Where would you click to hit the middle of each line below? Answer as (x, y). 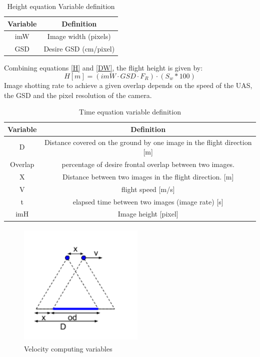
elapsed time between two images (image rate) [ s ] (148, 201)
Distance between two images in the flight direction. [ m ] (148, 176)
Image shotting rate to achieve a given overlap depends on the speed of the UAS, (128, 85)
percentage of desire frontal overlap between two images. (148, 164)
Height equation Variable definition (61, 6)
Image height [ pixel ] (148, 214)
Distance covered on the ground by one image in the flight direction (148, 142)
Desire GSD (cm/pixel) (79, 49)
